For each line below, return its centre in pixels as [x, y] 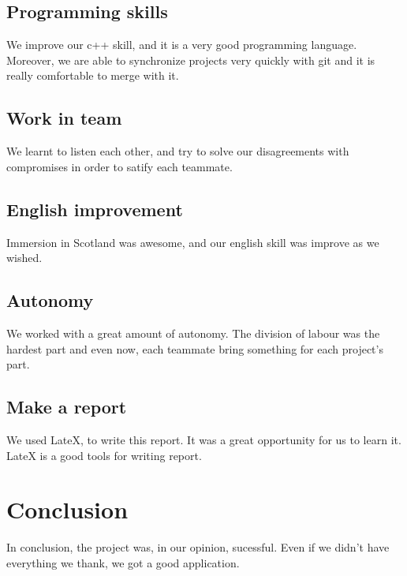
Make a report [67, 407]
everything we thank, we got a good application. [123, 562]
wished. [24, 258]
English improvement [95, 209]
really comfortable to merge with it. [93, 75]
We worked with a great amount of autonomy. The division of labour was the [193, 333]
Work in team [64, 118]
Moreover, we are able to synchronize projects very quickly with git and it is [191, 60]
